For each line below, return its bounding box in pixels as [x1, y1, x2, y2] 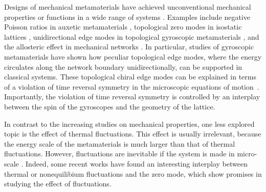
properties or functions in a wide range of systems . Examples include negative [4, 11, 251, 22]
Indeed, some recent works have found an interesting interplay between [26, 158, 248, 169]
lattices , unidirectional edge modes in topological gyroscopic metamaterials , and [4, 31, 259, 42]
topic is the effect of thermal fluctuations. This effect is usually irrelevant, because [4, 128, 261, 139]
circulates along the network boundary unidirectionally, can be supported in [4, 61, 242, 72]
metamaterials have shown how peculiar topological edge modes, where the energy [4, 51, 262, 62]
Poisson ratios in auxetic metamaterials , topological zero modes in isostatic [4, 21, 242, 32]
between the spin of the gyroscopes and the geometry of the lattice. [4, 101, 215, 112]
